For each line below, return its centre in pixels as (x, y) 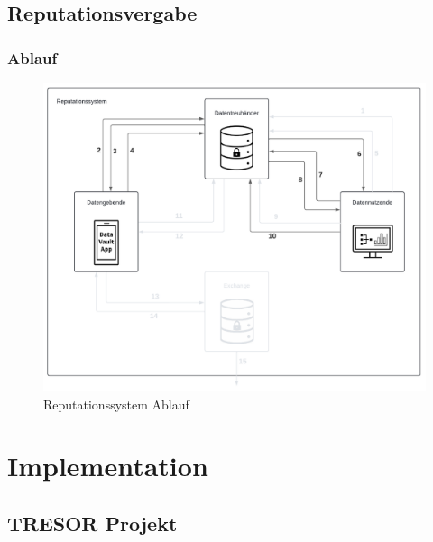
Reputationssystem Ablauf (116, 404)
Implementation (108, 466)
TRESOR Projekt (92, 523)
